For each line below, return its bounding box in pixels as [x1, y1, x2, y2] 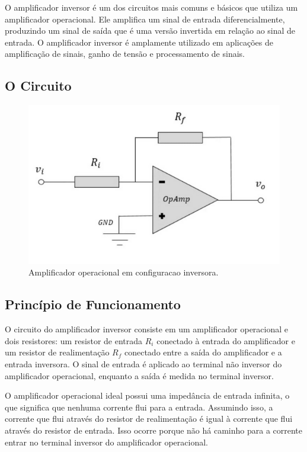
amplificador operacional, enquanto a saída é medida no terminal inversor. [5, 369, 274, 382]
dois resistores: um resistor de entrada [5, 334, 143, 347]
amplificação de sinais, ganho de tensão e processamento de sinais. [5, 47, 245, 60]
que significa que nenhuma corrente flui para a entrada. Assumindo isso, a [5, 400, 273, 413]
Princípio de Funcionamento [5, 295, 181, 313]
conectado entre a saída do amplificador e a [124, 346, 282, 358]
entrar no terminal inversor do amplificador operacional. [5, 435, 208, 448]
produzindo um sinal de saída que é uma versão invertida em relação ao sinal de [5, 24, 296, 37]
